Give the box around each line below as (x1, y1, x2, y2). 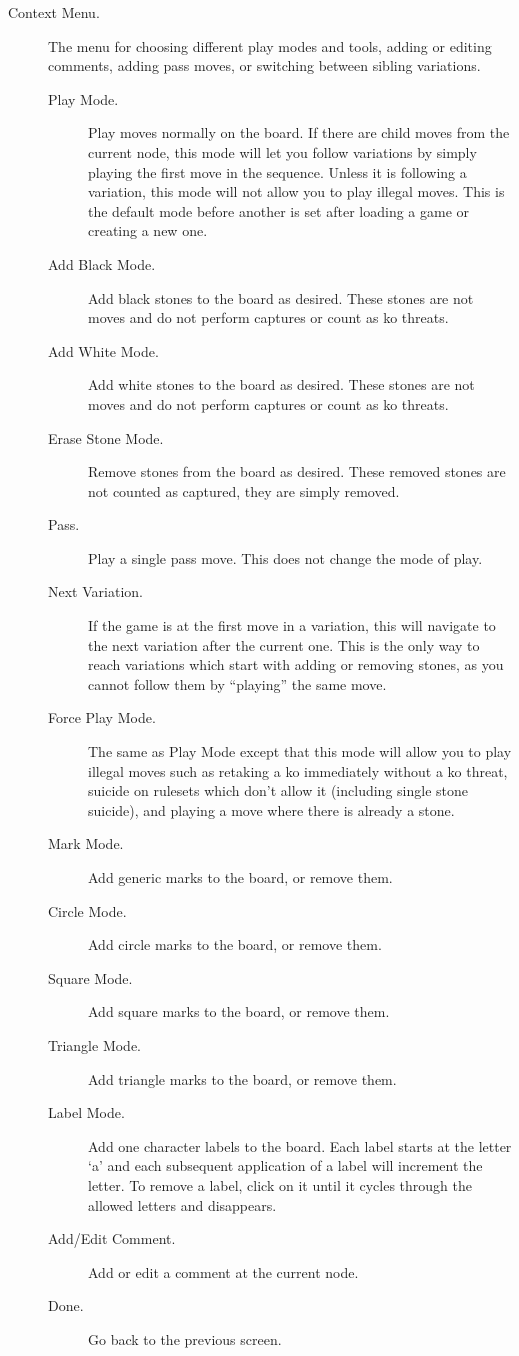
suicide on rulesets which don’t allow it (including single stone (88, 780, 468, 801)
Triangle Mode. (48, 1034, 142, 1055)
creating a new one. (88, 220, 208, 241)
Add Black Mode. (48, 253, 156, 274)
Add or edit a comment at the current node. (88, 1261, 359, 1282)
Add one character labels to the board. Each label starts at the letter (88, 1135, 512, 1156)
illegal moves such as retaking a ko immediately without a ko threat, (88, 760, 508, 781)
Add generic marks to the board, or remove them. (88, 867, 393, 887)
